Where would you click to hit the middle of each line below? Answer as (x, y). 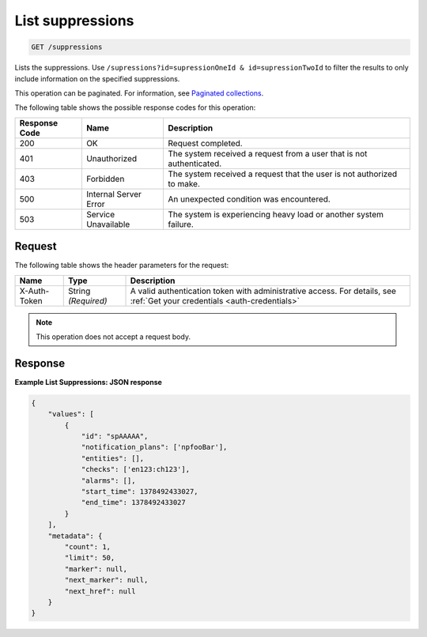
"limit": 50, (90, 558)
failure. (180, 224)
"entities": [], (113, 458)
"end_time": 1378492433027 (133, 503)
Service (100, 214)
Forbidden (105, 179)
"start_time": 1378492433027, (140, 491)
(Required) (87, 300)
